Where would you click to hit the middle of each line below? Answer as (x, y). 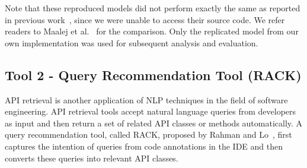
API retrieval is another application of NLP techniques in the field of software (146, 99)
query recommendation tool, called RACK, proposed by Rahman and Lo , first (148, 134)
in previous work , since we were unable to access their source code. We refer (145, 19)
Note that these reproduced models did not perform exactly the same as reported (153, 8)
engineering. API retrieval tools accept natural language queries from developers (151, 111)
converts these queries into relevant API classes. (92, 158)
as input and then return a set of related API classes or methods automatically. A (154, 123)
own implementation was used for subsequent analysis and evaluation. (132, 42)
